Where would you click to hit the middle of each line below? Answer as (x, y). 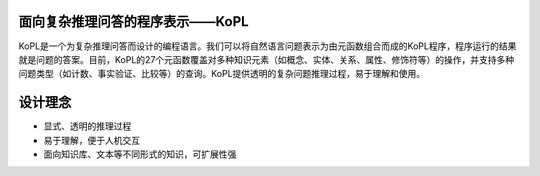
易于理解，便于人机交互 (91, 140)
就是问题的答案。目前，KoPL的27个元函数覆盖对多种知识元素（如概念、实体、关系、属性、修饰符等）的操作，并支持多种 (266, 59)
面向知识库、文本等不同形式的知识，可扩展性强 (140, 154)
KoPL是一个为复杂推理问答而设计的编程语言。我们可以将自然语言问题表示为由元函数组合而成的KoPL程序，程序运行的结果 (267, 46)
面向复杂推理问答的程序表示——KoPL (133, 21)
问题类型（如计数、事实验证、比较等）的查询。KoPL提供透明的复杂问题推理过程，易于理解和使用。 (222, 74)
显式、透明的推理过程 (87, 126)
